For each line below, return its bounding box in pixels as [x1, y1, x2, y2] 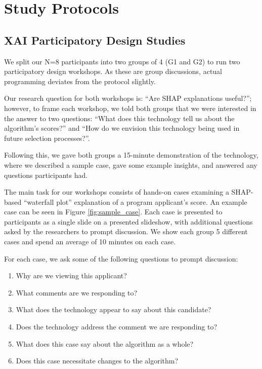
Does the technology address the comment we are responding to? [16, 321, 217, 332]
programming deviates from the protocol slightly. [4, 76, 156, 86]
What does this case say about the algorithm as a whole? [16, 338, 194, 349]
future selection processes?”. [4, 132, 90, 143]
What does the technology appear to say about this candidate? [16, 304, 211, 315]
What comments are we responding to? [16, 287, 138, 298]
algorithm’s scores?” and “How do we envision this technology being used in [4, 123, 240, 133]
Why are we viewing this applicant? [16, 270, 127, 281]
